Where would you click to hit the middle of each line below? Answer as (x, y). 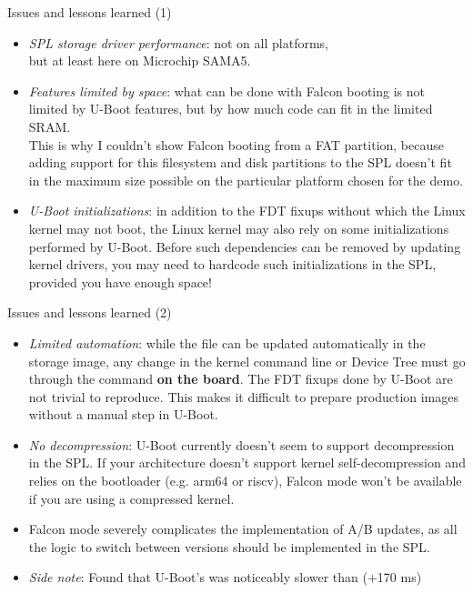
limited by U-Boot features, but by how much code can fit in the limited (231, 109)
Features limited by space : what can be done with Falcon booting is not (226, 90)
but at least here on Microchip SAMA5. (140, 60)
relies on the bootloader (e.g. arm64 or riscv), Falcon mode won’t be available (245, 481)
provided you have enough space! (120, 281)
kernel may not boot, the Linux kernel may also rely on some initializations (239, 228)
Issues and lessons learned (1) (90, 12)
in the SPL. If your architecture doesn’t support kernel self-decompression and (247, 462)
